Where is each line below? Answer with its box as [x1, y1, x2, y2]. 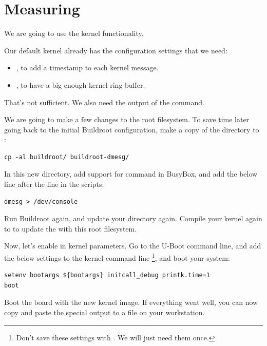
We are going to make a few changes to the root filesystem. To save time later [4, 114, 250, 125]
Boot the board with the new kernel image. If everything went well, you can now [4, 297, 258, 307]
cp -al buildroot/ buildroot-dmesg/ [4, 153, 129, 161]
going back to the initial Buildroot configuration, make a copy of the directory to [4, 124, 259, 134]
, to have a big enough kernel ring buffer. [16, 79, 145, 90]
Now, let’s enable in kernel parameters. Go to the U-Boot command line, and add [4, 240, 261, 251]
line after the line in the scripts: [4, 179, 104, 189]
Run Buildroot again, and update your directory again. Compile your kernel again [4, 213, 262, 224]
